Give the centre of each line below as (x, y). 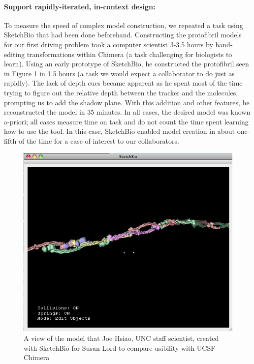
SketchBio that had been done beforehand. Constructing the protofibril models (123, 35)
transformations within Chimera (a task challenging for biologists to (129, 54)
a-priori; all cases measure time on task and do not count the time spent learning (126, 121)
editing (15, 54)
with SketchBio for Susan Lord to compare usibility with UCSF (120, 348)
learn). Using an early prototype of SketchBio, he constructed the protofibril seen (127, 64)
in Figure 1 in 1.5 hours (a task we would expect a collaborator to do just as (119, 73)
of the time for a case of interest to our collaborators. (99, 140)
